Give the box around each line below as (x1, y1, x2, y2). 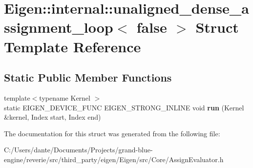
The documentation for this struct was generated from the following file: (4, 128, 220, 138)
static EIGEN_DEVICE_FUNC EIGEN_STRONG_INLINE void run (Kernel (4, 102, 244, 112)
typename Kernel (39, 92, 90, 103)
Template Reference (4, 36, 141, 56)
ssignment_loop (4, 17, 113, 37)
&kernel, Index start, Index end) (4, 112, 101, 122)
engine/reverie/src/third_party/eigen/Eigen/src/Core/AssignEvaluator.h (4, 154, 224, 164)
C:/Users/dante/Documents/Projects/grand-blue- (4, 145, 153, 155)
